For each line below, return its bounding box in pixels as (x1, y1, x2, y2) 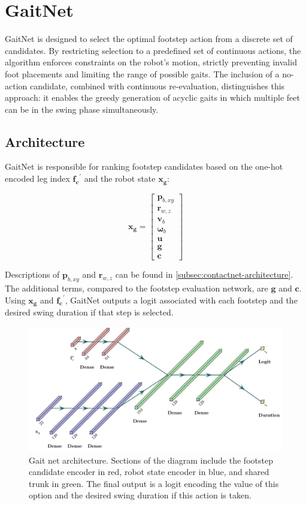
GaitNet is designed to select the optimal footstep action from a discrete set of (5, 32, 293, 45)
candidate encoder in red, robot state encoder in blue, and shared (29, 465, 269, 478)
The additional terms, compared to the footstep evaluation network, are (5, 282, 268, 294)
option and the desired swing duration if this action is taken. (29, 489, 252, 501)
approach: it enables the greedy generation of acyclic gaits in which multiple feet (5, 91, 300, 104)
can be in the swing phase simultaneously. (5, 103, 159, 115)
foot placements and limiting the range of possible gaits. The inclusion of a (5, 67, 280, 80)
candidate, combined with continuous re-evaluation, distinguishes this (29, 79, 285, 92)
